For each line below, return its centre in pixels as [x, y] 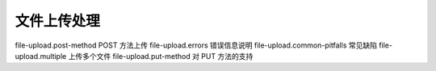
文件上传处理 [58, 21]
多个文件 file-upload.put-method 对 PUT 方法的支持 [168, 56]
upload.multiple [41, 56]
